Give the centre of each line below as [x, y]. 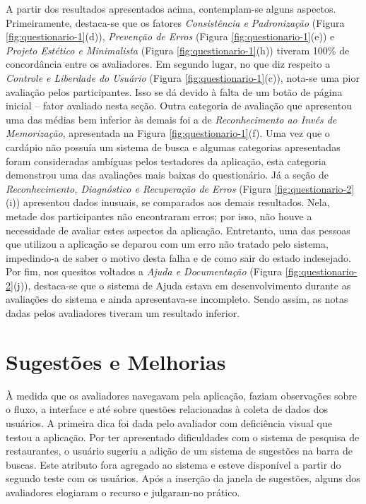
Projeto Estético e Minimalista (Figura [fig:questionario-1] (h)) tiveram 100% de [178, 50]
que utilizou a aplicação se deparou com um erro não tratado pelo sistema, [167, 244]
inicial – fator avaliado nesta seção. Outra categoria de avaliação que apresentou [179, 106]
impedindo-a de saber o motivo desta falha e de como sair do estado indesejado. [178, 257]
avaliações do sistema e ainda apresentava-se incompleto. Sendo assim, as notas [177, 299]
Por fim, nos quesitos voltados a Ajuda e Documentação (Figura [144, 271]
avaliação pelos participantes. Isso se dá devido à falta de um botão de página [174, 91]
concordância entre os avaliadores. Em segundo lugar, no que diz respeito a [168, 64]
